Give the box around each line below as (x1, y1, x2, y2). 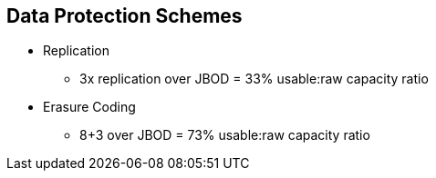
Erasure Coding (43, 99, 136, 115)
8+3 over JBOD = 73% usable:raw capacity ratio (79, 127, 370, 143)
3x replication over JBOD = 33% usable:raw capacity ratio (79, 71, 429, 87)
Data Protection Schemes (6, 5, 243, 27)
